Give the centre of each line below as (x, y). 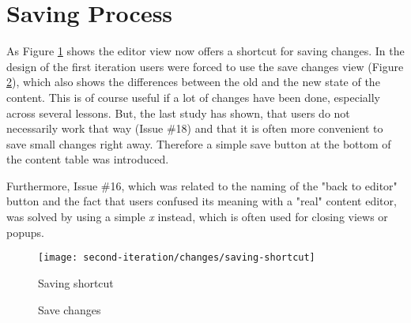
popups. (25, 232)
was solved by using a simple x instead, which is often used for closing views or (197, 217)
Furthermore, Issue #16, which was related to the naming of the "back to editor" (202, 185)
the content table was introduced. (88, 159)
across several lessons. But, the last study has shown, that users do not (178, 113)
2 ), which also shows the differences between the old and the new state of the (193, 82)
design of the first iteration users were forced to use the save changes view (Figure (205, 66)
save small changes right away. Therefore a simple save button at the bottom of (199, 143)
